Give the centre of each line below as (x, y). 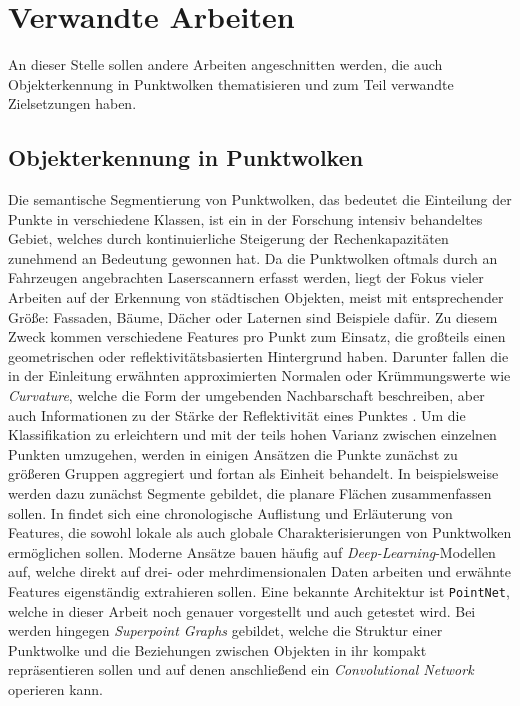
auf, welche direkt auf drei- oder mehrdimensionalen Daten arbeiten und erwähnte (259, 571)
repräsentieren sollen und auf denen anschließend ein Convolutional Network (241, 669)
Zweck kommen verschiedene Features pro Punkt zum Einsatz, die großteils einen (257, 336)
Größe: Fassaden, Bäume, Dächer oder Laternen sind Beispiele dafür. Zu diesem (253, 316)
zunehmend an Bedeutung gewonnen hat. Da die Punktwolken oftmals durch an (253, 257)
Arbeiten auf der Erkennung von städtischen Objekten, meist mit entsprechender (256, 297)
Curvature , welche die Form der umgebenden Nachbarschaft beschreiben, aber (246, 395)
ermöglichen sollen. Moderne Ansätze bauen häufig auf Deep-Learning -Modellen (252, 551)
